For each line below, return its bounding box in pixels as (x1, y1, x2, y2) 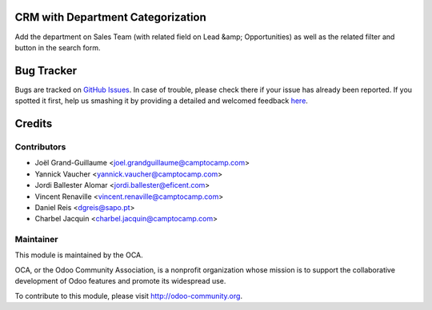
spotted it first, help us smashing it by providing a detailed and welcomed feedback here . (14, 96, 308, 105)
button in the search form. (14, 42, 101, 52)
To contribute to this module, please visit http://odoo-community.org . (14, 291, 243, 300)
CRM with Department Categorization (14, 10, 207, 24)
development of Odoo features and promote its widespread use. (14, 276, 226, 286)
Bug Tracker (14, 64, 78, 77)
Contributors (14, 141, 66, 152)
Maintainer (14, 234, 58, 245)
